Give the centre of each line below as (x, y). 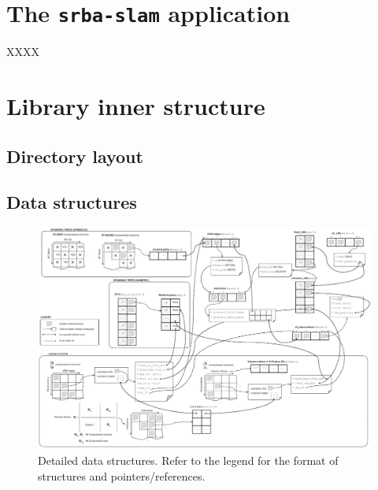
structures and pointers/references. (122, 475)
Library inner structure (136, 106)
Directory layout (75, 156)
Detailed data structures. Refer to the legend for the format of (188, 460)
